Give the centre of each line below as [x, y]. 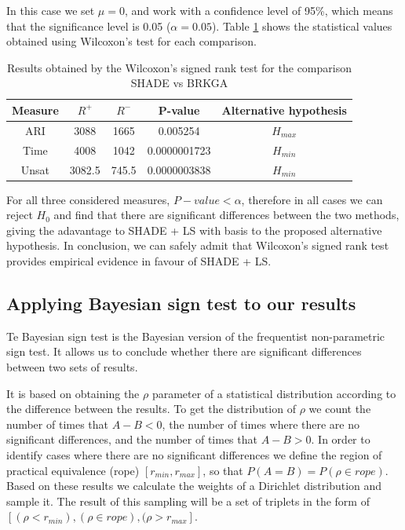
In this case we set [51, 10]
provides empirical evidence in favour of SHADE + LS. [139, 260]
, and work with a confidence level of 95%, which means [259, 10]
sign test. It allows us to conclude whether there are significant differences [184, 351]
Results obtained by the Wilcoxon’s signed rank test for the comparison [179, 67]
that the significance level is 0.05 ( [89, 26]
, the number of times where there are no [261, 424]
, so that [223, 470]
